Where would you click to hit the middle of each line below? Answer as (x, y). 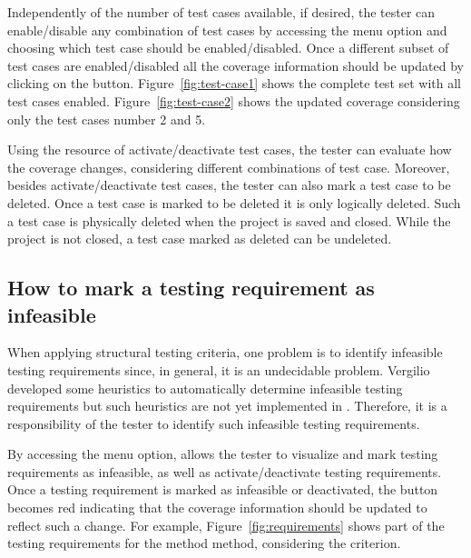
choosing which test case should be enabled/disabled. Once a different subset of (228, 48)
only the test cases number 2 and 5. (107, 119)
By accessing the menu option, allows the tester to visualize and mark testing (223, 454)
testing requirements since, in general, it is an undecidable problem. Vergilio (219, 369)
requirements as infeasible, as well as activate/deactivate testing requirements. (225, 471)
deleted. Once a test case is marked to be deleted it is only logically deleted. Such (234, 202)
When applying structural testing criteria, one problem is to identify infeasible (225, 352)
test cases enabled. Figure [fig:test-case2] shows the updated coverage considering (234, 100)
